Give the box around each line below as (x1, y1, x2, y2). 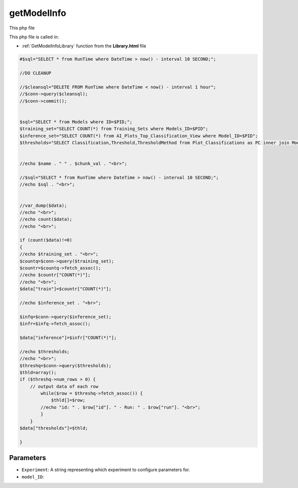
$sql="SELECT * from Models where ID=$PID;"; (19, 119, 133, 124)
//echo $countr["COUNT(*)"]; (19, 272, 91, 278)
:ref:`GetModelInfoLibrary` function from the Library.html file (21, 43, 147, 49)
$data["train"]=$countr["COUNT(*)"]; (19, 286, 112, 292)
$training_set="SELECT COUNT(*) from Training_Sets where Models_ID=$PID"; (19, 126, 209, 132)
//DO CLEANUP (19, 70, 52, 76)
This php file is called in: (9, 34, 59, 40)
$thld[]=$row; (51, 397, 85, 403)
